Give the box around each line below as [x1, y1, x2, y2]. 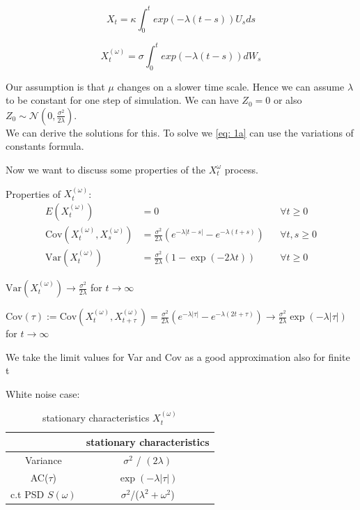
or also [273, 93, 302, 107]
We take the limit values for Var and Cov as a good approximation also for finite [6, 349, 350, 364]
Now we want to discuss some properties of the [6, 162, 206, 176]
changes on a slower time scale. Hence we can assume [117, 79, 345, 93]
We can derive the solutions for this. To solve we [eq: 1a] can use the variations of [6, 125, 354, 139]
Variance [24, 452, 62, 467]
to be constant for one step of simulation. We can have [6, 93, 239, 107]
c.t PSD [10, 487, 45, 502]
